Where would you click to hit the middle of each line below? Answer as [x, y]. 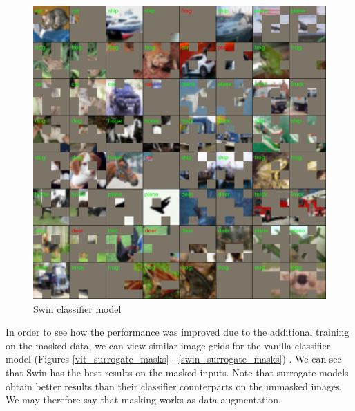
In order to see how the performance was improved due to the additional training [177, 332]
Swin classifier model [77, 308]
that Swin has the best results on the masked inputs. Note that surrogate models [177, 372]
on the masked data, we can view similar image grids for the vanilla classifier [168, 345]
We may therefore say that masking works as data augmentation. [144, 400]
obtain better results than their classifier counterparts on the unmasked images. [174, 386]
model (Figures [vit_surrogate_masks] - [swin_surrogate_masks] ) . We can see [174, 359]
